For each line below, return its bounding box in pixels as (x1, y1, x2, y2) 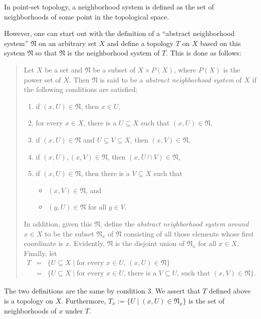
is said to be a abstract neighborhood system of (100, 74, 242, 84)
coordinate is (24, 238, 64, 248)
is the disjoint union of (115, 238, 185, 248)
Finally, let (24, 247, 57, 258)
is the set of (188, 295, 224, 305)
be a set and (45, 64, 83, 74)
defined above (209, 285, 251, 296)
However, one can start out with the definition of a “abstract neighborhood (4, 28, 235, 38)
